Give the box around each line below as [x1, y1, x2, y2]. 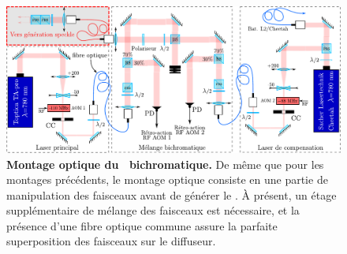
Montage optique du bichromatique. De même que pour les [6, 155, 324, 172]
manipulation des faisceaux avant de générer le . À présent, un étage [6, 186, 337, 203]
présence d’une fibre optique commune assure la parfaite [6, 217, 278, 233]
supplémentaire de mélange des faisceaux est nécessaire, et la [6, 202, 300, 219]
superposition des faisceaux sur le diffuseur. [6, 233, 216, 249]
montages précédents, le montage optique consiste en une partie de [6, 171, 328, 188]
